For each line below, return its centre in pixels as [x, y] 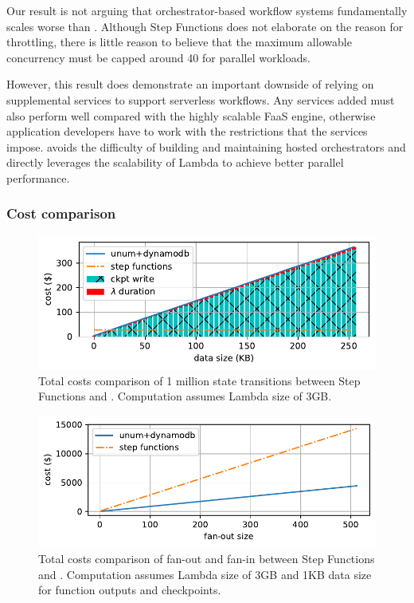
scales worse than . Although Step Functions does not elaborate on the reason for [205, 26]
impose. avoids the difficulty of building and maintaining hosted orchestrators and [206, 146]
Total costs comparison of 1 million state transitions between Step [199, 380]
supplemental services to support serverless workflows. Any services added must [201, 99]
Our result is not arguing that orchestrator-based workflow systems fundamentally [207, 10]
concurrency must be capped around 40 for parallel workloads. [158, 57]
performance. [38, 177]
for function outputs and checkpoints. [130, 590]
